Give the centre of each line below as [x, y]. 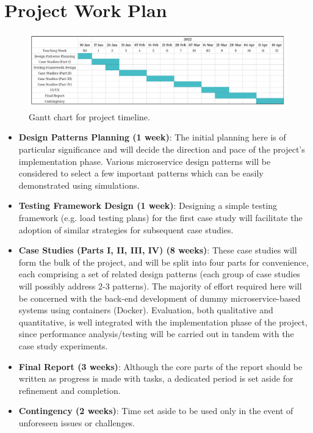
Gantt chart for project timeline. [89, 116]
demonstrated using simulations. [79, 185]
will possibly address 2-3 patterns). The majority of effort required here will [160, 286]
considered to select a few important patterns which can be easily [141, 173]
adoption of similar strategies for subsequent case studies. [126, 229]
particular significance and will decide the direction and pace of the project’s [162, 149]
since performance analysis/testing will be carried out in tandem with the [156, 334]
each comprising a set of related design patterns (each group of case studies [159, 274]
